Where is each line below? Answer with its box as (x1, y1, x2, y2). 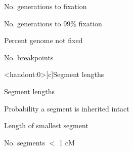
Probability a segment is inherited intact (4, 103, 129, 114)
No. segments (4, 137, 46, 147)
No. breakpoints (4, 52, 54, 62)
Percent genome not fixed (4, 35, 83, 46)
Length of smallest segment (4, 120, 88, 131)
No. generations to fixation (4, 1, 87, 11)
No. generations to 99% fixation (4, 18, 102, 28)
